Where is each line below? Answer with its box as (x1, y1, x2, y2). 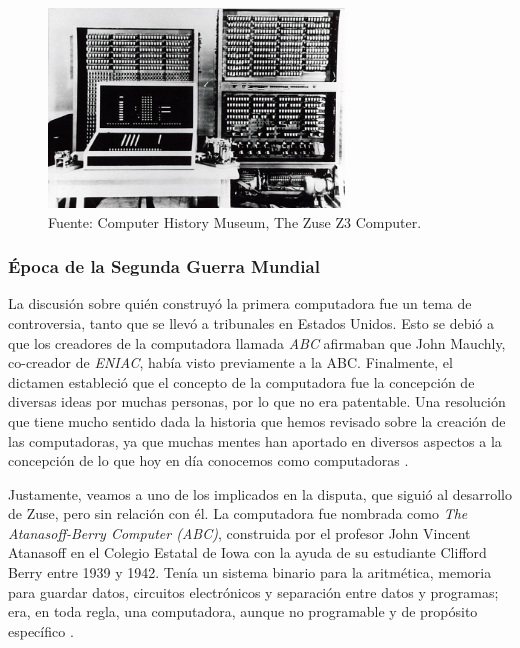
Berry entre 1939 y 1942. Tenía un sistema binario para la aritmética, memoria (8, 562, 492, 583)
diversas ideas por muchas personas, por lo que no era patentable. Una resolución (8, 391, 506, 412)
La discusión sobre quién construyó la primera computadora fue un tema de (8, 293, 472, 314)
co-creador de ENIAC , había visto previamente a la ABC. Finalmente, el (8, 352, 453, 373)
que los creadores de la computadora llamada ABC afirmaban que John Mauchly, (8, 332, 506, 353)
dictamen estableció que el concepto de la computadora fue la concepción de (8, 371, 475, 392)
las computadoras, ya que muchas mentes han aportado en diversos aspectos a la (8, 430, 502, 451)
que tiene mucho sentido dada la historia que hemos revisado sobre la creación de (8, 410, 506, 431)
